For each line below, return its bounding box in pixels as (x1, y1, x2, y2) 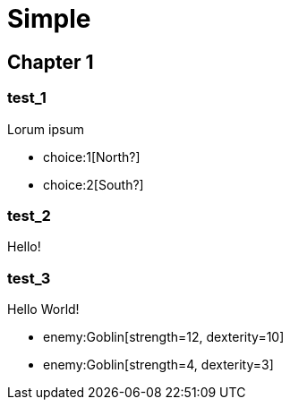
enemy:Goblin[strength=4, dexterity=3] (43, 357, 274, 373)
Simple (7, 4, 91, 34)
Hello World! (7, 301, 80, 318)
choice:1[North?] (43, 148, 141, 165)
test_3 (7, 268, 51, 287)
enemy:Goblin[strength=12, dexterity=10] (43, 329, 285, 345)
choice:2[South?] (43, 176, 144, 192)
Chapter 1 (7, 50, 94, 73)
